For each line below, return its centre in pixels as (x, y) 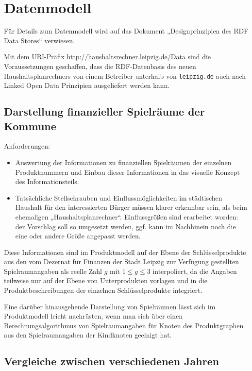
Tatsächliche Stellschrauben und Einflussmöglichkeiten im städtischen (119, 197)
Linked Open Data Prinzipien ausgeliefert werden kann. (87, 85)
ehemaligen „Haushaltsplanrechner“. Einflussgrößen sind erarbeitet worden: (127, 216)
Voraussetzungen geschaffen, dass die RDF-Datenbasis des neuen (100, 66)
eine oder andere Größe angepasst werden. (78, 236)
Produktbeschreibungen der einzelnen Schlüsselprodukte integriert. (103, 290)
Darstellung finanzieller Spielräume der (104, 111)
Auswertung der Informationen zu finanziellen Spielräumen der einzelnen (123, 162)
